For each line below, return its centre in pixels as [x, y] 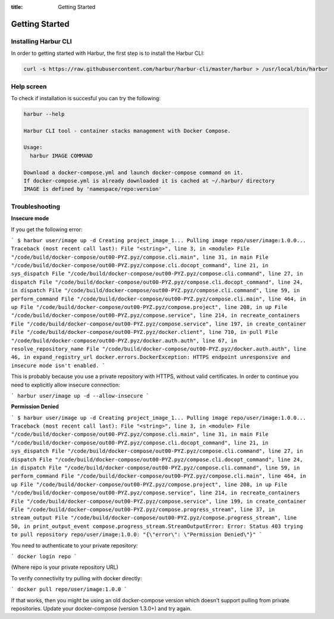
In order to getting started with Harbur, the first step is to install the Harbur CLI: [108, 53]
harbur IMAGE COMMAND [62, 156]
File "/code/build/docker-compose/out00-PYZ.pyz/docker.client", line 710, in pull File [144, 332]
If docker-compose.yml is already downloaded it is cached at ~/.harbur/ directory [149, 181]
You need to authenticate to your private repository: [74, 545]
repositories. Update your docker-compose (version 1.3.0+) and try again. [101, 608]
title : [17, 7]
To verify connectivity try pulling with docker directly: [77, 578]
